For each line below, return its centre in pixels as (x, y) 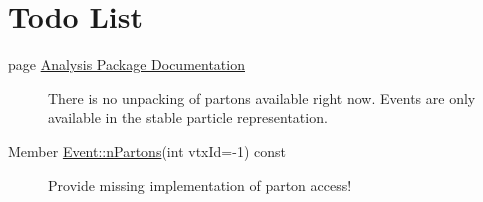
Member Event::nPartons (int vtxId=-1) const (147, 150)
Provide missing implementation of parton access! (200, 184)
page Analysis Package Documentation (126, 64)
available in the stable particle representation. (188, 117)
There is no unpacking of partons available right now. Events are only (262, 97)
